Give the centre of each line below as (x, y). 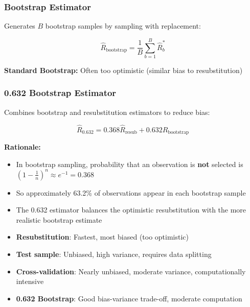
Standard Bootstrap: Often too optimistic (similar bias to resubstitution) (123, 70)
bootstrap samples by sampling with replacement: (123, 26)
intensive (30, 281)
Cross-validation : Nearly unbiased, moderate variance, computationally (131, 271)
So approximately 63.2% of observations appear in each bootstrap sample (131, 192)
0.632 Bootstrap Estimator (60, 93)
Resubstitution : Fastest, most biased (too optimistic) (103, 237)
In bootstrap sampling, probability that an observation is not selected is (130, 164)
